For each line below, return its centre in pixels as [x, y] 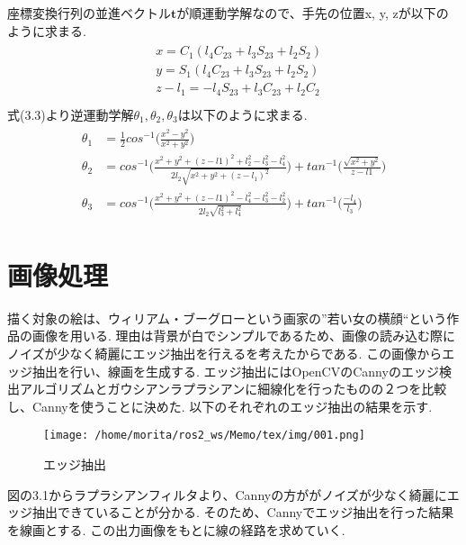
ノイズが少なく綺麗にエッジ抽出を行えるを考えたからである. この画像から [225, 353]
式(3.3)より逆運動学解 [71, 114]
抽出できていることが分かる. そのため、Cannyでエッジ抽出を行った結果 [243, 512]
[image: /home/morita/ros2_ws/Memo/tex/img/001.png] [204, 436]
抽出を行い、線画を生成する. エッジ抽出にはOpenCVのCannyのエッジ [235, 371]
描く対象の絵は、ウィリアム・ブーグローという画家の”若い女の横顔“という [227, 318]
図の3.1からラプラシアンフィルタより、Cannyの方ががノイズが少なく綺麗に [227, 494]
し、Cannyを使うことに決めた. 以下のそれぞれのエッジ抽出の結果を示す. [220, 406]
